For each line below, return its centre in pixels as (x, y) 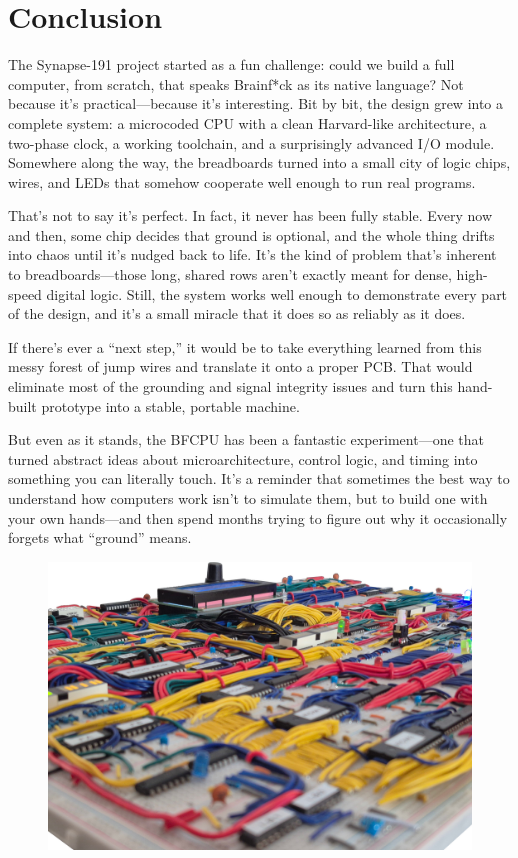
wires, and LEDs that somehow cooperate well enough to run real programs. (242, 181)
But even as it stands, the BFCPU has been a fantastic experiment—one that (246, 439)
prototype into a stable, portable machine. (170, 405)
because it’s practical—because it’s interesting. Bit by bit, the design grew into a (256, 103)
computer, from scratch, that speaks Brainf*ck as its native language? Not (236, 83)
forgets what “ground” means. (100, 537)
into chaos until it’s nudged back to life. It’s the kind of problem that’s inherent (252, 254)
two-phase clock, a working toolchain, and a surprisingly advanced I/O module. (251, 142)
